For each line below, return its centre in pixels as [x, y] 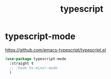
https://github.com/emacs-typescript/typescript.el [55, 50]
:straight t [22, 63]
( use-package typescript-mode [36, 59]
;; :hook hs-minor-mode [33, 68]
